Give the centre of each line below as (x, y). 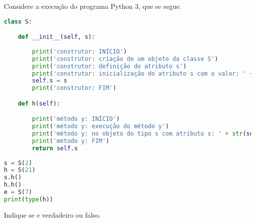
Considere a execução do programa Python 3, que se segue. (93, 6)
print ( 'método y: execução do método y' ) (101, 126)
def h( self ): (39, 103)
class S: (18, 21)
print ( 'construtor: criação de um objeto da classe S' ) (125, 59)
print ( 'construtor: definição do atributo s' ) (109, 66)
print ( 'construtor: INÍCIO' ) (79, 51)
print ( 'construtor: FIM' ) (74, 88)
